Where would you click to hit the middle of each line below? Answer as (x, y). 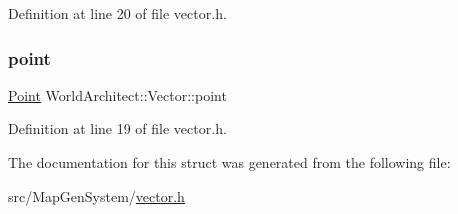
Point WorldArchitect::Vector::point (117, 94)
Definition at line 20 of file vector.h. (117, 13)
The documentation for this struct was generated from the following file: (229, 162)
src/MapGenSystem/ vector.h (96, 195)
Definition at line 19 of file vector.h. (117, 128)
